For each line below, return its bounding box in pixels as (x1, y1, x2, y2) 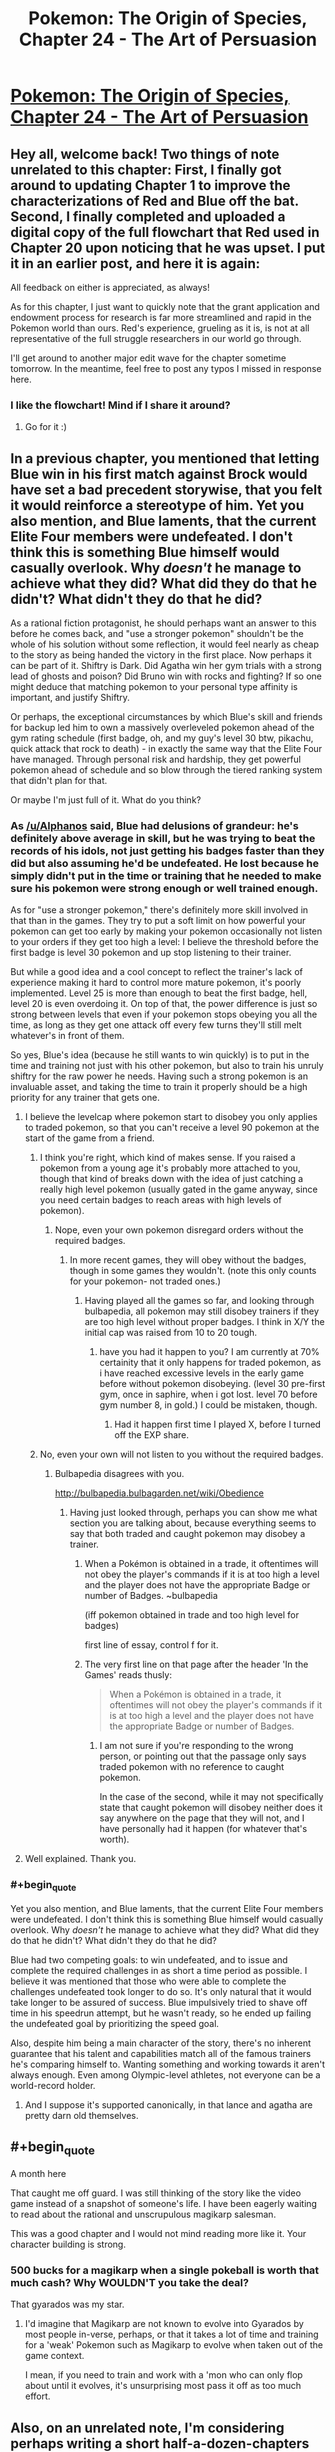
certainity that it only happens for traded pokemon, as (99, 1357, 322, 1369)
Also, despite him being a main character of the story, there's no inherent (10, 2037, 312, 2049)
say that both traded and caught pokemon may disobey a (69, 1528, 306, 1540)
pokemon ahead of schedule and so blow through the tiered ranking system (10, 764, 323, 776)
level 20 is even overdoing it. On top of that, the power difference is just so (10, 998, 318, 1010)
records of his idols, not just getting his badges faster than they (10, 844, 325, 858)
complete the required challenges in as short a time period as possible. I (10, 1964, 308, 1976)
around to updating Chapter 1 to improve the (10, 177, 291, 194)
